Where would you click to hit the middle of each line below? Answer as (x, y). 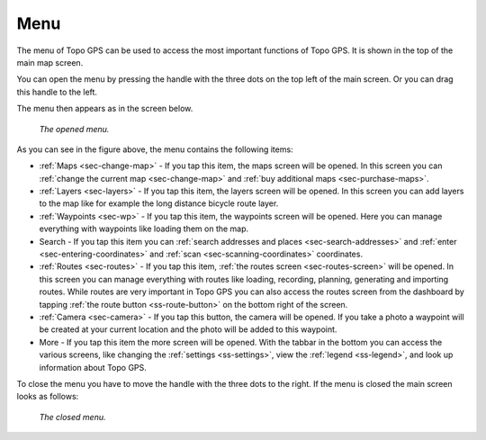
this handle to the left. (57, 92)
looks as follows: (48, 397)
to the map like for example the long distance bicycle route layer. (159, 203)
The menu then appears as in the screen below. (105, 109)
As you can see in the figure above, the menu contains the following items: (155, 149)
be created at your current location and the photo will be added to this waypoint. (188, 329)
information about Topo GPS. (93, 367)
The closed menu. (72, 417)
